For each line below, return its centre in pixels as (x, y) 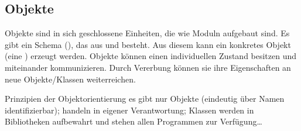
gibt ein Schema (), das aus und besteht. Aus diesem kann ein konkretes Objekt (148, 44)
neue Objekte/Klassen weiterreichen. (70, 79)
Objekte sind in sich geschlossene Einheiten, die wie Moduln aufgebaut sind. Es (147, 33)
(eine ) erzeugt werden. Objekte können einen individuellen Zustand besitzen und (151, 56)
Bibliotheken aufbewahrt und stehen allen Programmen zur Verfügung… (134, 121)
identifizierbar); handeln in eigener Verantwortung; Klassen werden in (129, 110)
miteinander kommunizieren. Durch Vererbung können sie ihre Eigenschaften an (148, 67)
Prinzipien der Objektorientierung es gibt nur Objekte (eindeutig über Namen (145, 99)
